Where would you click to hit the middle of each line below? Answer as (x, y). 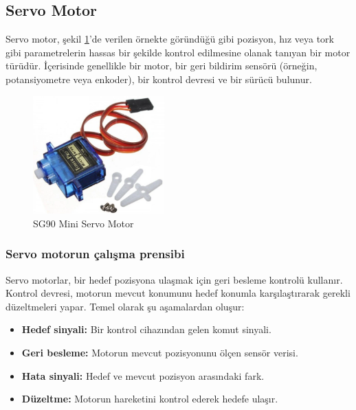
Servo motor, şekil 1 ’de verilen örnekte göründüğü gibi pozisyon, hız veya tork (170, 39)
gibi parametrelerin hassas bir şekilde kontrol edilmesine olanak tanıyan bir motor (178, 52)
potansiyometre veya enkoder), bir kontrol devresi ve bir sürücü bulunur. (159, 79)
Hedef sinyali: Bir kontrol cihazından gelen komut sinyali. (146, 329)
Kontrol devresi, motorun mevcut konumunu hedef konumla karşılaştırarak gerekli (178, 293)
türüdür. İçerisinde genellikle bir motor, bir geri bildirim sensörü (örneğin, (162, 66)
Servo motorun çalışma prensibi (95, 254)
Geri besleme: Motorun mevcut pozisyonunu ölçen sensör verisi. (160, 352)
